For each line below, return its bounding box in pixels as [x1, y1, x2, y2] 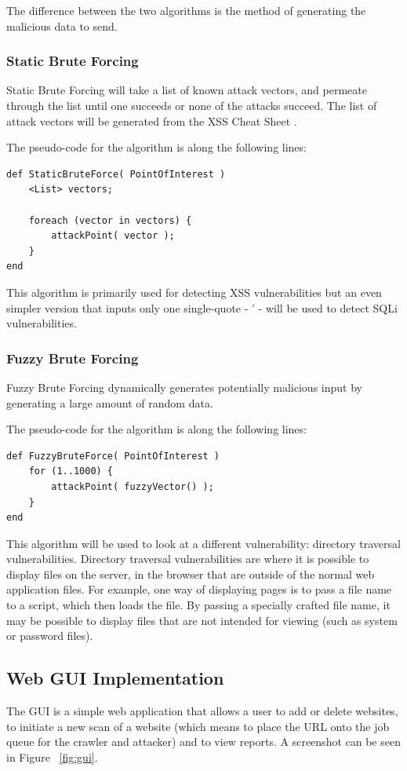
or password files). [6, 627, 93, 644]
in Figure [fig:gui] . [6, 748, 98, 765]
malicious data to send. [6, 17, 118, 34]
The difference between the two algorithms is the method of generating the [6, 2, 366, 18]
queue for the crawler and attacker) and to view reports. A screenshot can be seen [6, 733, 401, 750]
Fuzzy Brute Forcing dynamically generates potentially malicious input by [6, 378, 362, 395]
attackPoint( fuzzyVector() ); [51, 481, 214, 492]
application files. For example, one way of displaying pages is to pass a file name [6, 581, 392, 597]
